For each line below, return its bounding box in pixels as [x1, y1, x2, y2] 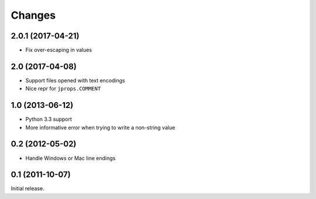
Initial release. [11, 185, 44, 192]
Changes [11, 9, 56, 22]
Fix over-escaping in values [25, 47, 92, 54]
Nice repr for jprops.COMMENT [25, 85, 101, 92]
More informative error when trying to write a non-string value [25, 124, 176, 131]
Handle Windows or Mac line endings [25, 155, 116, 162]
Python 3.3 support [25, 116, 73, 123]
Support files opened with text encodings [25, 76, 125, 84]
